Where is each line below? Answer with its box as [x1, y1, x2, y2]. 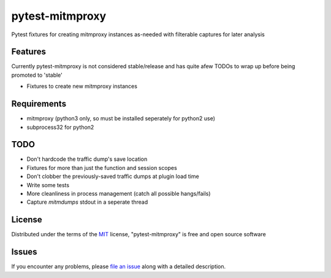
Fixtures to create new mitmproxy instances [26, 83, 138, 90]
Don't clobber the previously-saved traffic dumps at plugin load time [26, 172, 199, 180]
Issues [11, 247, 37, 257]
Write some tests [26, 181, 70, 188]
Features [11, 47, 46, 57]
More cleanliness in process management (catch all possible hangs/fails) [26, 190, 211, 197]
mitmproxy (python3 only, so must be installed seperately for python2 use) [26, 115, 216, 122]
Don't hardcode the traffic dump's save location [26, 155, 148, 163]
